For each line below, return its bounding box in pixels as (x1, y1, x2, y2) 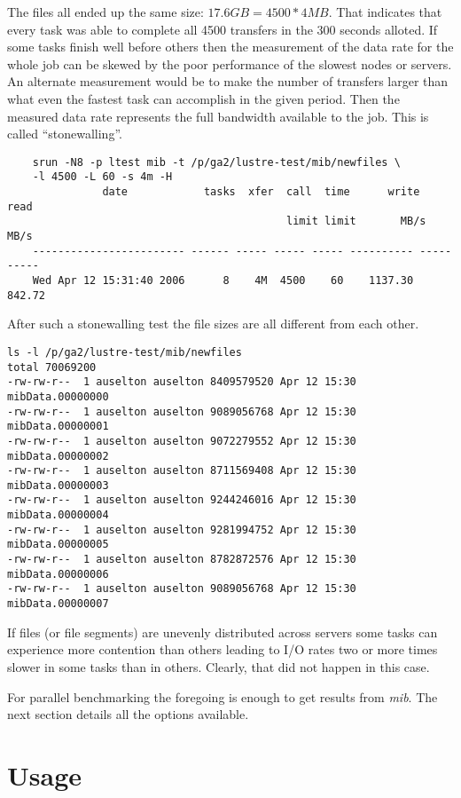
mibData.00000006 (7, 567, 109, 581)
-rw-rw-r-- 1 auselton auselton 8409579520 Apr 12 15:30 (7, 375, 356, 389)
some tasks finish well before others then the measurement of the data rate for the (7, 37, 454, 56)
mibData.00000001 (7, 420, 109, 433)
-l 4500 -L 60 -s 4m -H (32, 170, 173, 184)
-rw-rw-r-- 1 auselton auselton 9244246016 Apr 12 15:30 (7, 494, 356, 507)
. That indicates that (328, 3, 442, 20)
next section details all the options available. (7, 705, 249, 723)
